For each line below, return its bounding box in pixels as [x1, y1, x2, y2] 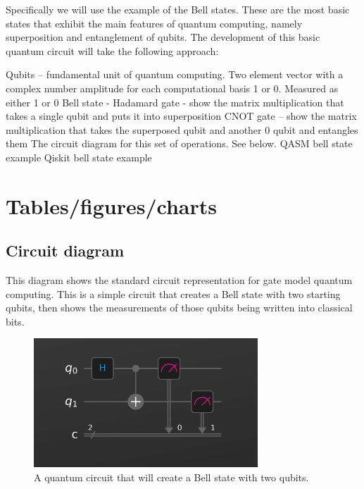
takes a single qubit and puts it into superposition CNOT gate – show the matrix [6, 109, 357, 123]
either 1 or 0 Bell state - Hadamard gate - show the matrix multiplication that [6, 94, 344, 109]
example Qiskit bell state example [6, 149, 152, 164]
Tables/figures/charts [6, 191, 217, 220]
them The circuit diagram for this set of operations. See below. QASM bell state [6, 136, 353, 151]
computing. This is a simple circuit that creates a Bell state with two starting [6, 286, 341, 301]
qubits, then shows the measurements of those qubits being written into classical [6, 300, 353, 315]
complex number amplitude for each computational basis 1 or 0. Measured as [6, 80, 339, 95]
